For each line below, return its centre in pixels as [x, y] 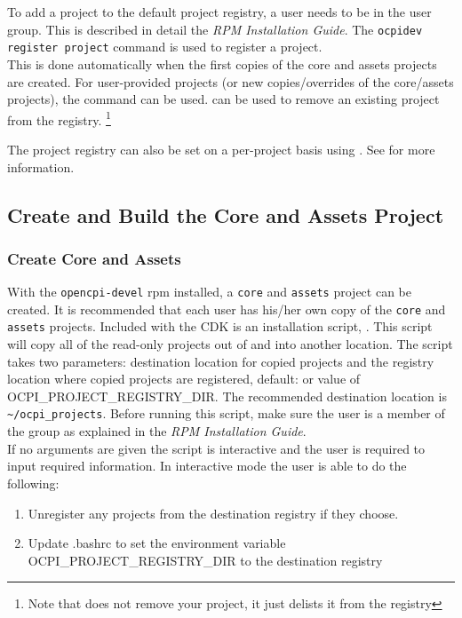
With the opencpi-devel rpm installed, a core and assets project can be [209, 292]
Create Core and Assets [94, 258]
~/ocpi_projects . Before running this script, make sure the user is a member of [226, 413]
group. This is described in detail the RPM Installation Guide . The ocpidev [215, 29]
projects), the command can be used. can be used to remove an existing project [223, 99]
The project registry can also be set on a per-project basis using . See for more [221, 149]
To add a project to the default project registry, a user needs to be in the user [219, 12]
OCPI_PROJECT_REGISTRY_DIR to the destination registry [205, 560]
